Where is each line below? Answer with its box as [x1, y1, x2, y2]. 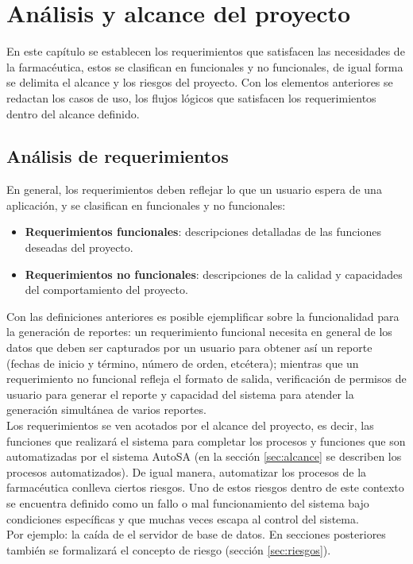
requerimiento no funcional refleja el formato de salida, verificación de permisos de [6, 370, 407, 387]
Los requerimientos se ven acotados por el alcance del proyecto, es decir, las [6, 417, 374, 434]
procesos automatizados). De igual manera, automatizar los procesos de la [6, 463, 367, 480]
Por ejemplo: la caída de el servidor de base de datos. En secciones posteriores [6, 526, 386, 543]
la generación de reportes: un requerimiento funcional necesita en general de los [6, 323, 392, 340]
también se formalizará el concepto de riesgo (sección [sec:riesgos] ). [6, 541, 331, 558]
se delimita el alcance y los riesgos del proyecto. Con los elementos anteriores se [6, 74, 393, 91]
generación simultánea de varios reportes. [6, 401, 206, 418]
